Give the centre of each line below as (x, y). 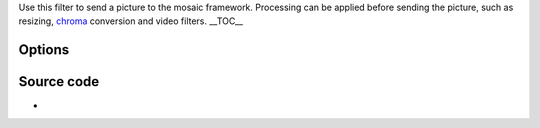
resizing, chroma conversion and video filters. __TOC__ (131, 21)
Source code (59, 81)
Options (44, 50)
